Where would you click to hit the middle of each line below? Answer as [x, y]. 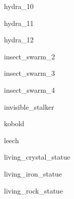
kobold [14, 123]
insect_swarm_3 [30, 73]
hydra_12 [19, 40]
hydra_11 [19, 23]
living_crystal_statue [37, 157]
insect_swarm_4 [30, 90]
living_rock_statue [34, 190]
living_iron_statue [33, 173]
